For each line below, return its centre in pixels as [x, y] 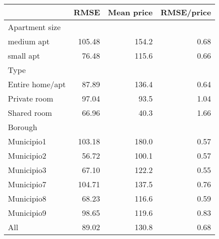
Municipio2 [27, 155]
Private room [31, 98]
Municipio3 [27, 170]
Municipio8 [27, 198]
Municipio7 [27, 184]
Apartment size [34, 27]
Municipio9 [27, 213]
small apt [24, 55]
